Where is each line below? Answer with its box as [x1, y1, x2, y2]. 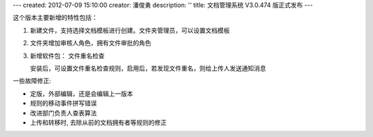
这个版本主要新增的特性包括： [12, 14, 98, 22]
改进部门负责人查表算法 [30, 109, 97, 117]
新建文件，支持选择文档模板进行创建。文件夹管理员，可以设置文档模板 [30, 26, 230, 34]
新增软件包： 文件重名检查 [30, 52, 105, 60]
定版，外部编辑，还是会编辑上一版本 [30, 89, 133, 98]
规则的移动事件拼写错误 [30, 99, 97, 107]
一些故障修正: [12, 76, 52, 85]
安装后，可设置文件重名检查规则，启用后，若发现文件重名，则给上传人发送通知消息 [30, 64, 266, 72]
